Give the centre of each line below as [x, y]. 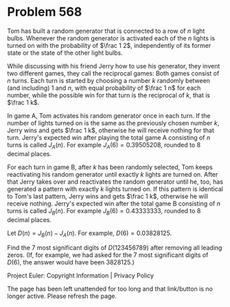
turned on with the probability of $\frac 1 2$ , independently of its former [109, 45]
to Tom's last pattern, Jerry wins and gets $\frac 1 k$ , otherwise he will [107, 196]
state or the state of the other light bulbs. [65, 53]
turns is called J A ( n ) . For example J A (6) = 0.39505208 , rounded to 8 [104, 146]
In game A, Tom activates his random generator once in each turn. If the [109, 115]
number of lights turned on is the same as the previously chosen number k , [113, 123]
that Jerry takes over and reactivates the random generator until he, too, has [115, 182]
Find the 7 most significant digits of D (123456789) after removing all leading [115, 248]
